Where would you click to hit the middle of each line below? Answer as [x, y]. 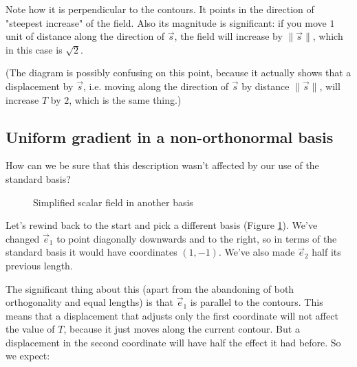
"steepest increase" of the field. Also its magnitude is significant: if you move [166, 22]
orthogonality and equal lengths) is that [90, 302]
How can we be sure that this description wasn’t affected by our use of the [162, 165]
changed [23, 238]
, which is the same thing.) [125, 99]
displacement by [40, 86]
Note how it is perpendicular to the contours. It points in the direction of [160, 9]
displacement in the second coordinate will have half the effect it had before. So [173, 342]
